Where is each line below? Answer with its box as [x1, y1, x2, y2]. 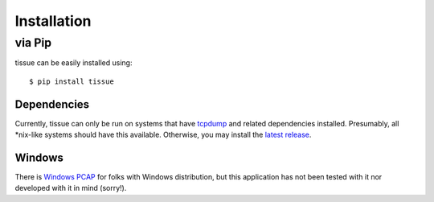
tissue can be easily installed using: [14, 58, 133, 68]
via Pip [14, 35, 52, 50]
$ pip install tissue [29, 76, 114, 86]
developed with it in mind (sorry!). [14, 183, 127, 193]
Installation [14, 12, 92, 30]
